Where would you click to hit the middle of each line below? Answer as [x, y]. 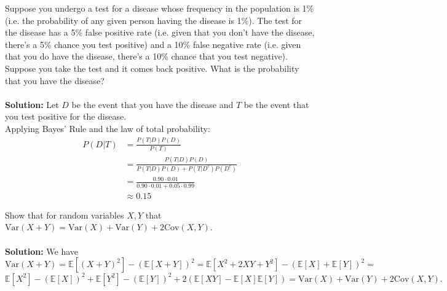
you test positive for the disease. [66, 116]
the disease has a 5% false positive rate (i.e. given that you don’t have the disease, [160, 32]
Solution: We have [42, 251]
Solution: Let [32, 104]
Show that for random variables [65, 215]
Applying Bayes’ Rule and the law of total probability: [108, 128]
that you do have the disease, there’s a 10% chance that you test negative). [146, 56]
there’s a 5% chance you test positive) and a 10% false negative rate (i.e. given [153, 44]
